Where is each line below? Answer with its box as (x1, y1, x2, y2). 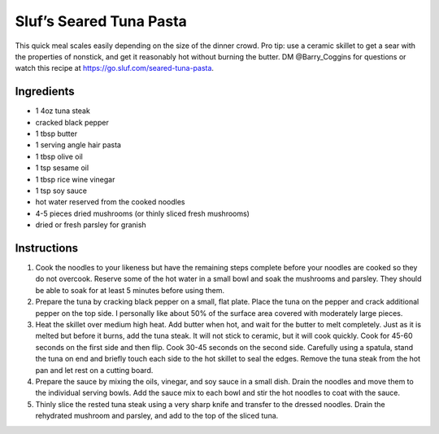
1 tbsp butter (35, 129, 77, 138)
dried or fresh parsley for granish (35, 220, 146, 230)
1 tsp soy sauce (35, 186, 87, 195)
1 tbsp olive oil (35, 151, 83, 161)
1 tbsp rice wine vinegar (35, 174, 115, 184)
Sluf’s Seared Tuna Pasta (15, 12, 187, 30)
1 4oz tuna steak (35, 106, 91, 116)
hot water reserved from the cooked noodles (35, 197, 186, 207)
